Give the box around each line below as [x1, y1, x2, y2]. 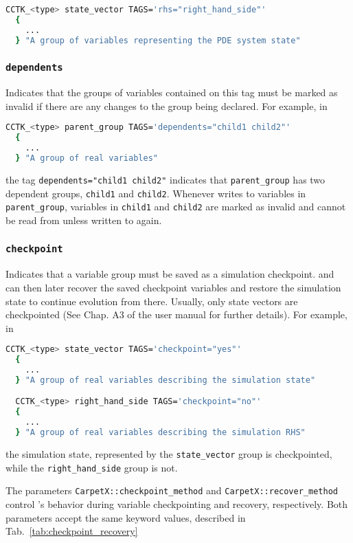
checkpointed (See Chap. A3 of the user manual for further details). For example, [5, 307, 348, 322]
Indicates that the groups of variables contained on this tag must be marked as [5, 85, 338, 100]
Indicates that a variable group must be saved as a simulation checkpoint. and [5, 267, 334, 281]
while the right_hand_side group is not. [5, 460, 178, 474]
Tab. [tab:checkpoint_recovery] [5, 524, 138, 538]
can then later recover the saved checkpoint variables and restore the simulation [5, 280, 341, 294]
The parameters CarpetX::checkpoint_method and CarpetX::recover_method [5, 483, 338, 498]
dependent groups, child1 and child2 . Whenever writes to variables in [5, 186, 306, 200]
